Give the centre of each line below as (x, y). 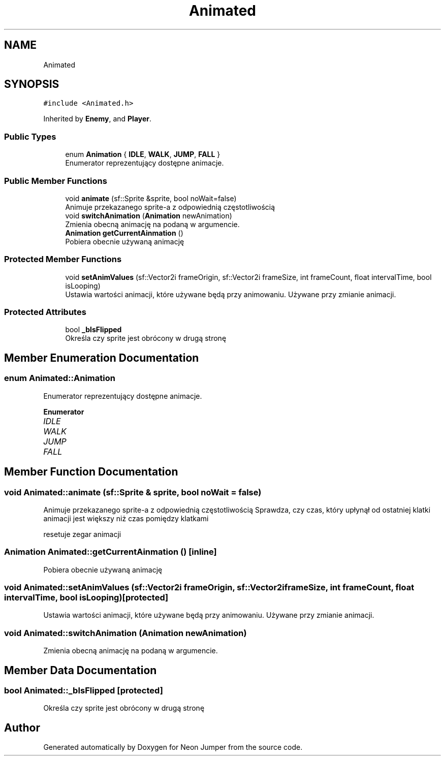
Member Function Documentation (91, 472)
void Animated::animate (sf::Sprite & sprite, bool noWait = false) (133, 492)
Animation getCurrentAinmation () (124, 233)
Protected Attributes (45, 312)
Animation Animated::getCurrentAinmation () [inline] (110, 552)
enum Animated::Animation (60, 378)
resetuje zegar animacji (82, 534)
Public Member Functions (56, 181)
